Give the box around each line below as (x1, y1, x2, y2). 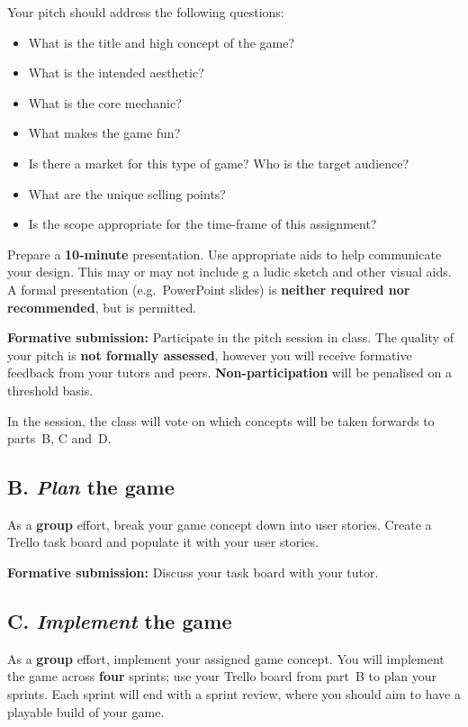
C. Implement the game (7, 607, 232, 635)
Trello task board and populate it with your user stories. (7, 532, 319, 551)
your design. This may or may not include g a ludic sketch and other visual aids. (7, 262, 452, 281)
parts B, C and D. (7, 429, 112, 448)
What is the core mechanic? (28, 93, 182, 112)
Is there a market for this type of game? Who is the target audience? (28, 153, 409, 172)
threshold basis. (7, 380, 94, 399)
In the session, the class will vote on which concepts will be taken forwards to (7, 411, 435, 430)
